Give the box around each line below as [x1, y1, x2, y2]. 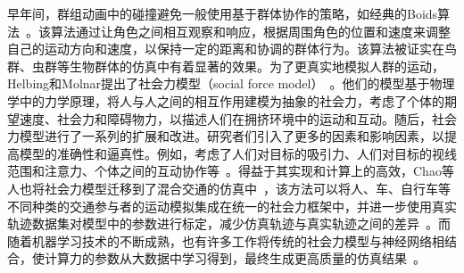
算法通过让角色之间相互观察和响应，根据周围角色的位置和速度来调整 [50, 21, 451, 40]
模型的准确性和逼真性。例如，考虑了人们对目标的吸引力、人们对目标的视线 [19, 144, 457, 162]
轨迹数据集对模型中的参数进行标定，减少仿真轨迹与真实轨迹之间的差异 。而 [7, 214, 451, 233]
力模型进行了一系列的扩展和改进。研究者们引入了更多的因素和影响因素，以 [7, 127, 444, 145]
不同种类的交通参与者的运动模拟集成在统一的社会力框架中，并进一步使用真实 [7, 196, 457, 215]
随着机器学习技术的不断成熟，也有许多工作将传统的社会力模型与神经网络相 [7, 231, 444, 250]
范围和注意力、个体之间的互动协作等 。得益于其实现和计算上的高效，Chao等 [7, 161, 454, 180]
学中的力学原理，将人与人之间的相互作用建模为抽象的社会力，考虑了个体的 [7, 91, 444, 110]
